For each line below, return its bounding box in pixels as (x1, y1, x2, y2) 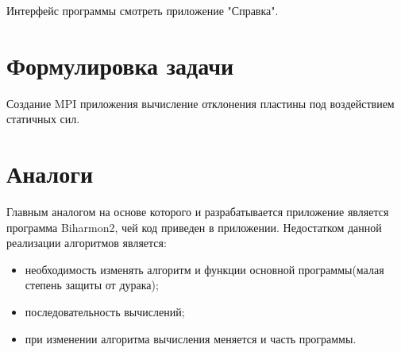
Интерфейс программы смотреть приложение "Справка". (6, 2, 279, 18)
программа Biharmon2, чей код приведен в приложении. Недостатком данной (6, 219, 382, 235)
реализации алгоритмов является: (6, 234, 167, 251)
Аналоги (6, 157, 94, 190)
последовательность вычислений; (25, 304, 185, 319)
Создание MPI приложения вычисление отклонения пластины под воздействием (6, 95, 395, 111)
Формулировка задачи (6, 48, 234, 81)
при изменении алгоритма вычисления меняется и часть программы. (25, 330, 357, 346)
